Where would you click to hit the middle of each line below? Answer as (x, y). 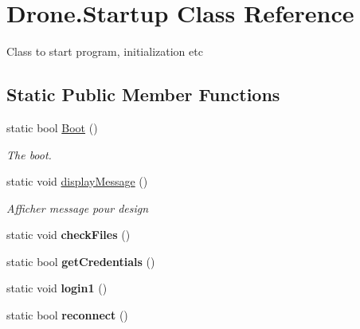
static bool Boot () (52, 127)
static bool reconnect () (67, 315)
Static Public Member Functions (143, 94)
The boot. (29, 154)
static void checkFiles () (68, 235)
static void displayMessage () (77, 181)
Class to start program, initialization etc (105, 51)
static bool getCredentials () (81, 261)
